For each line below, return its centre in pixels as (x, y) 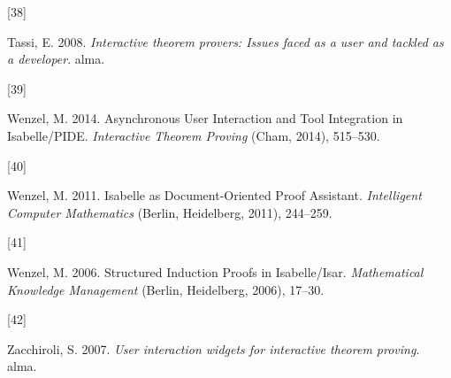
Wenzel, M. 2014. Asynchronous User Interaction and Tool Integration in (205, 118)
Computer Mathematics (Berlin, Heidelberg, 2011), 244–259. (170, 212)
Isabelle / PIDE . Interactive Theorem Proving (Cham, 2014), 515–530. (194, 135)
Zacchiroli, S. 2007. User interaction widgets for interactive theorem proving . (214, 348)
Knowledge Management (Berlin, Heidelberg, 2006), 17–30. (166, 289)
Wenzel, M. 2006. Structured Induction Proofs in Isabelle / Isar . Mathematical (215, 271)
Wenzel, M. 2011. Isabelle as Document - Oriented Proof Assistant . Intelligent (214, 195)
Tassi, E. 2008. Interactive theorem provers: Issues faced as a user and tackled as (225, 41)
